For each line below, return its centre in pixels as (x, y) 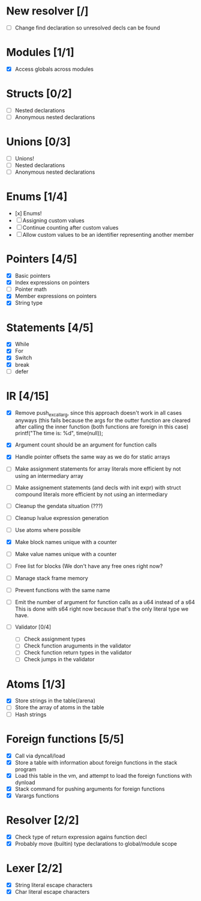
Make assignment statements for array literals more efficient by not (98, 469)
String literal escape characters (54, 885)
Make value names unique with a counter (66, 554)
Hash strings (31, 714)
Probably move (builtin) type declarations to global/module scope (96, 843)
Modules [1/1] (40, 53)
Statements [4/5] (50, 327)
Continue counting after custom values (70, 228)
